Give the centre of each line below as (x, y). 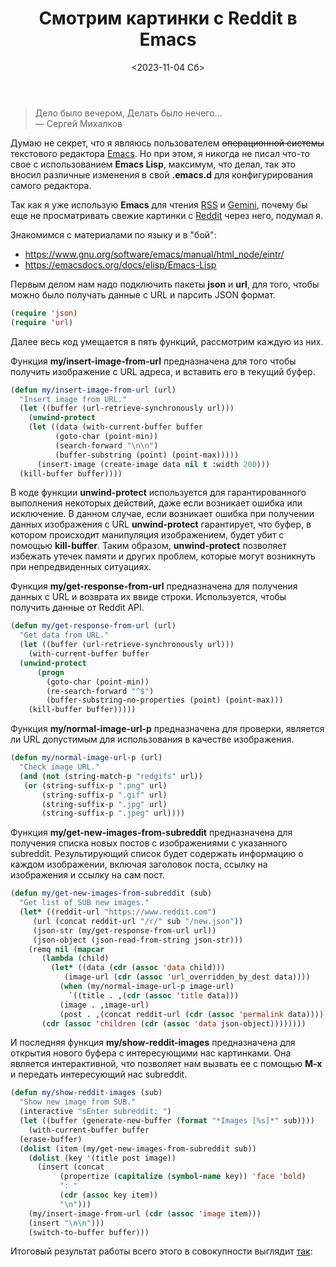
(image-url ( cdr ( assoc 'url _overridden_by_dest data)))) (187, 977)
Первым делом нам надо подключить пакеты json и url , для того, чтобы (165, 284)
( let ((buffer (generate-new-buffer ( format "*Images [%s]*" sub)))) (167, 1121)
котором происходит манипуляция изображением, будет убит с (147, 535)
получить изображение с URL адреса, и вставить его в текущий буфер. (163, 371)
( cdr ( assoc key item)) (109, 1195)
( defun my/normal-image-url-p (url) (86, 758)
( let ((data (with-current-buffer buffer (115, 427)
